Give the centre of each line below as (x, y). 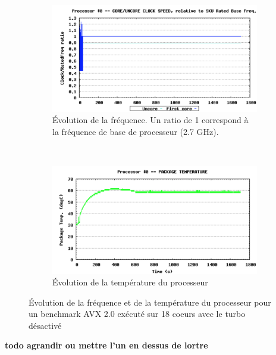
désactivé (45, 325)
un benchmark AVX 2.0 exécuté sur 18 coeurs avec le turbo (137, 314)
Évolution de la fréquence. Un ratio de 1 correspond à (150, 120)
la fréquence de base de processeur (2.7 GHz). (136, 131)
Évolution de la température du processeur (130, 282)
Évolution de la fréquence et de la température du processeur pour (150, 302)
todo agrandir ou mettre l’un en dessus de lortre (106, 345)
